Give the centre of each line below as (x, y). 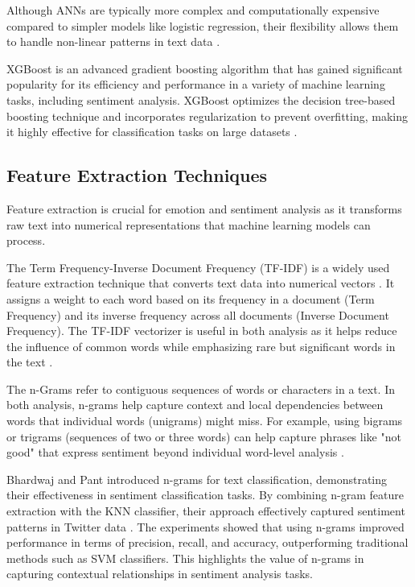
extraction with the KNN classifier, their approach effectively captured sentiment (206, 511)
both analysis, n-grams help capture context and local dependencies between (195, 405)
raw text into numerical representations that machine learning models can (189, 224)
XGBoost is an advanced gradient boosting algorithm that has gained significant (205, 68)
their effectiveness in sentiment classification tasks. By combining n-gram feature (205, 495)
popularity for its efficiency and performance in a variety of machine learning (196, 84)
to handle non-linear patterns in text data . (113, 41)
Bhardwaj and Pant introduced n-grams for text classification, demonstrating (197, 479)
